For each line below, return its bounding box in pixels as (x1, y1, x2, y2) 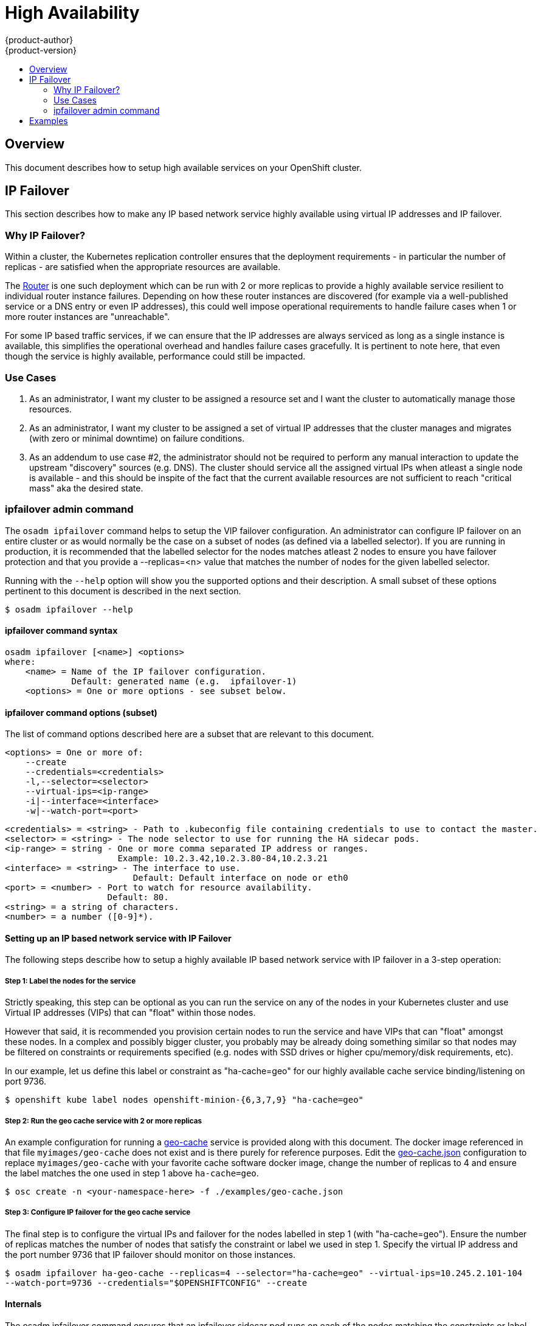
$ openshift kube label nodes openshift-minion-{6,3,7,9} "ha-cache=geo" (5, 1095, 364, 1105)
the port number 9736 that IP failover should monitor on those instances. (5, 1249, 295, 1260)
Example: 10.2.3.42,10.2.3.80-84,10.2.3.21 (117, 853, 328, 864)
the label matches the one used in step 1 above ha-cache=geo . (5, 1167, 259, 1178)
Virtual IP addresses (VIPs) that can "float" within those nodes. (5, 1007, 256, 1018)
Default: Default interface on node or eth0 (133, 873, 348, 883)
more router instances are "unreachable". (5, 311, 170, 322)
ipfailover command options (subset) (5, 707, 157, 718)
